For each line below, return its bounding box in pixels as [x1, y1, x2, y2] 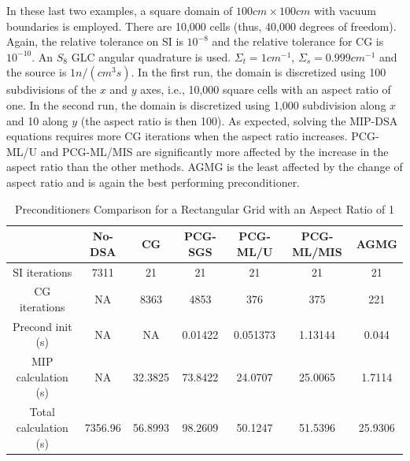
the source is [6, 64, 67, 80]
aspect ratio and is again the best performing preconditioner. [6, 173, 301, 190]
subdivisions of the [6, 81, 97, 98]
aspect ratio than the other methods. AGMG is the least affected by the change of [6, 158, 403, 175]
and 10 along [6, 112, 68, 128]
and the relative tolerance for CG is [212, 33, 384, 50]
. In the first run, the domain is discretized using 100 [131, 64, 386, 80]
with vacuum [313, 2, 376, 18]
